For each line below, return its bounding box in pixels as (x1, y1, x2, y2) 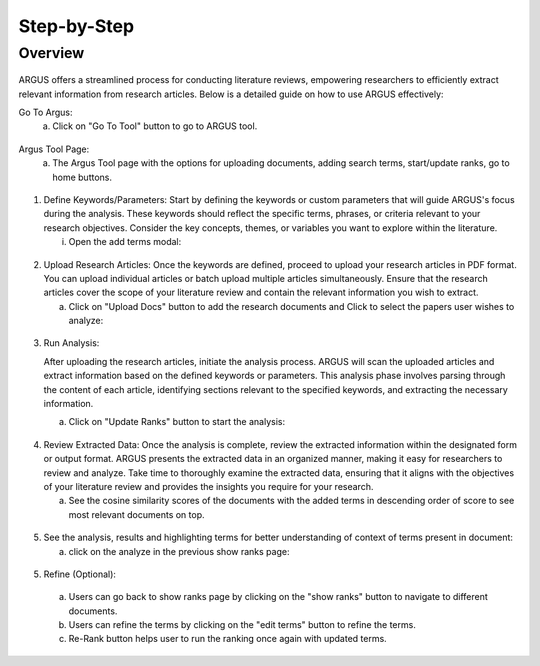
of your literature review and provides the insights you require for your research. (43, 480, 374, 492)
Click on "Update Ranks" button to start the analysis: (68, 416, 285, 428)
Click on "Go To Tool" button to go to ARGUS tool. (52, 120, 258, 132)
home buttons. (52, 171, 112, 183)
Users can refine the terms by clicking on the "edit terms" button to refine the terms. (68, 619, 417, 631)
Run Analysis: (43, 337, 100, 349)
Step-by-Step (18, 15, 135, 37)
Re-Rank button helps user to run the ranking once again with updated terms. (68, 633, 387, 645)
